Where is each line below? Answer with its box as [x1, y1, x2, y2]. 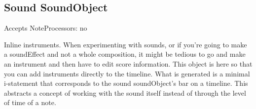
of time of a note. [4, 97, 56, 108]
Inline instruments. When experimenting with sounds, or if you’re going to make [4, 39, 247, 49]
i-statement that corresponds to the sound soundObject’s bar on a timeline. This [4, 78, 248, 88]
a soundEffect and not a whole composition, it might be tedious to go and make [4, 49, 246, 59]
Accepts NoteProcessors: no [4, 23, 87, 33]
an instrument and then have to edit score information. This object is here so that [4, 58, 253, 69]
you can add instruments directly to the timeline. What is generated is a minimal [4, 68, 250, 78]
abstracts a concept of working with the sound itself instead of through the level [4, 87, 246, 98]
